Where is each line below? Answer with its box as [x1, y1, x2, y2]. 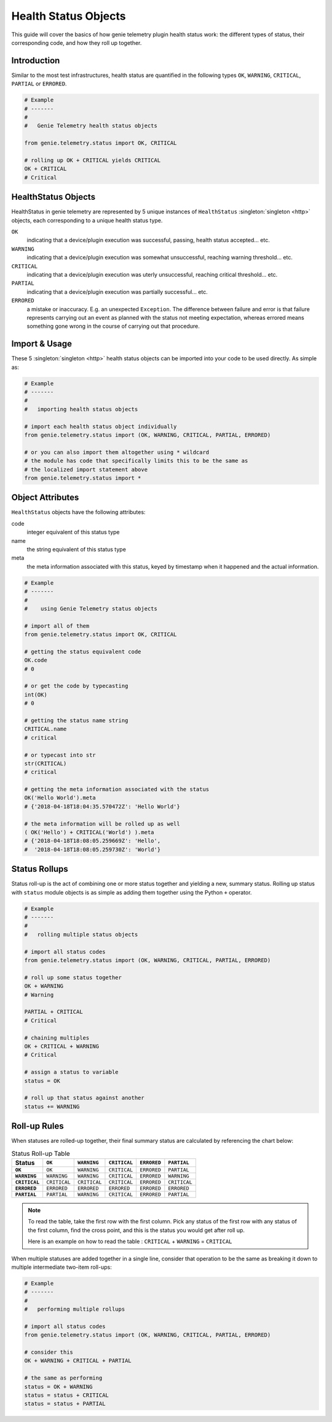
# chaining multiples [24, 1034, 90, 1041]
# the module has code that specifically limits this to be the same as [24, 457, 248, 464]
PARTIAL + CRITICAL [24, 1008, 83, 1016]
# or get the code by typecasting [24, 682, 128, 690]
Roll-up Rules [11, 1121, 64, 1131]
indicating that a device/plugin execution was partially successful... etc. [26, 288, 208, 295]
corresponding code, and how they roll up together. [11, 39, 142, 46]
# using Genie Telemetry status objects [24, 605, 158, 612]
